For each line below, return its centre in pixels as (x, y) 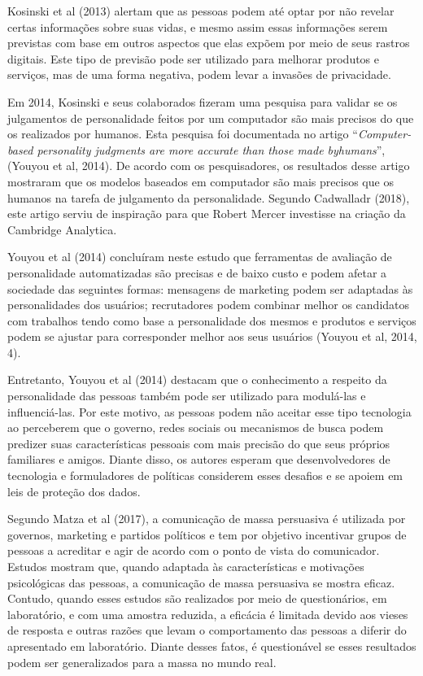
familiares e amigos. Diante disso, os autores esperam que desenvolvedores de (199, 459)
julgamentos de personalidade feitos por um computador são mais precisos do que (211, 118)
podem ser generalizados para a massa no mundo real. (142, 662)
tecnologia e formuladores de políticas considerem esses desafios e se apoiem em (205, 475)
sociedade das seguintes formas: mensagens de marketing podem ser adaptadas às (210, 288)
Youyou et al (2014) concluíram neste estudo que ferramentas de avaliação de (200, 257)
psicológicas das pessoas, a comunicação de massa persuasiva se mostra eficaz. (201, 582)
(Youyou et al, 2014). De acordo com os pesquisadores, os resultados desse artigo (209, 166)
